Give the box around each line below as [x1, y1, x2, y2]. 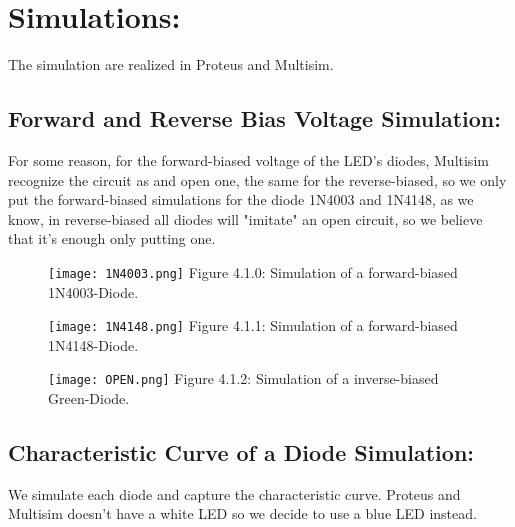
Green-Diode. [48, 388, 130, 409]
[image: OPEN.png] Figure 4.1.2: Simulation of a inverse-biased [48, 368, 439, 389]
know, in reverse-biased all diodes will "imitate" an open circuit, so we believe [8, 208, 483, 229]
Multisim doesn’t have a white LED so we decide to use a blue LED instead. [8, 503, 477, 524]
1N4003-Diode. [48, 281, 139, 302]
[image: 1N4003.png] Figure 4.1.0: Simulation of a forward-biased [48, 261, 458, 282]
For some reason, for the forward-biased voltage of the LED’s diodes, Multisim [8, 149, 489, 170]
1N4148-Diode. [48, 334, 139, 355]
